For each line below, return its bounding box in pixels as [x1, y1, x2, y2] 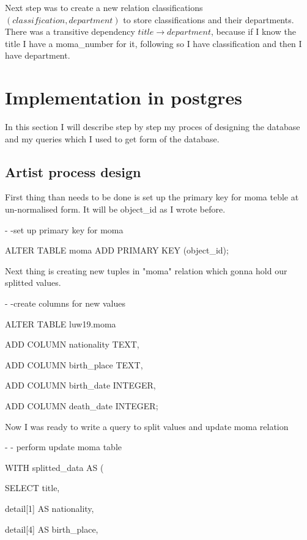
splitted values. [5, 276, 61, 289]
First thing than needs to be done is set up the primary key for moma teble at [5, 191, 299, 203]
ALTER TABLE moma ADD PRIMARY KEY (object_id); [5, 244, 229, 257]
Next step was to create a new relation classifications [5, 1, 203, 13]
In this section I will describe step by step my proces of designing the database [5, 120, 300, 133]
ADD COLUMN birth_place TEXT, [5, 358, 143, 371]
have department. [5, 49, 70, 62]
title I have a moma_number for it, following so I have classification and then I [5, 37, 302, 49]
